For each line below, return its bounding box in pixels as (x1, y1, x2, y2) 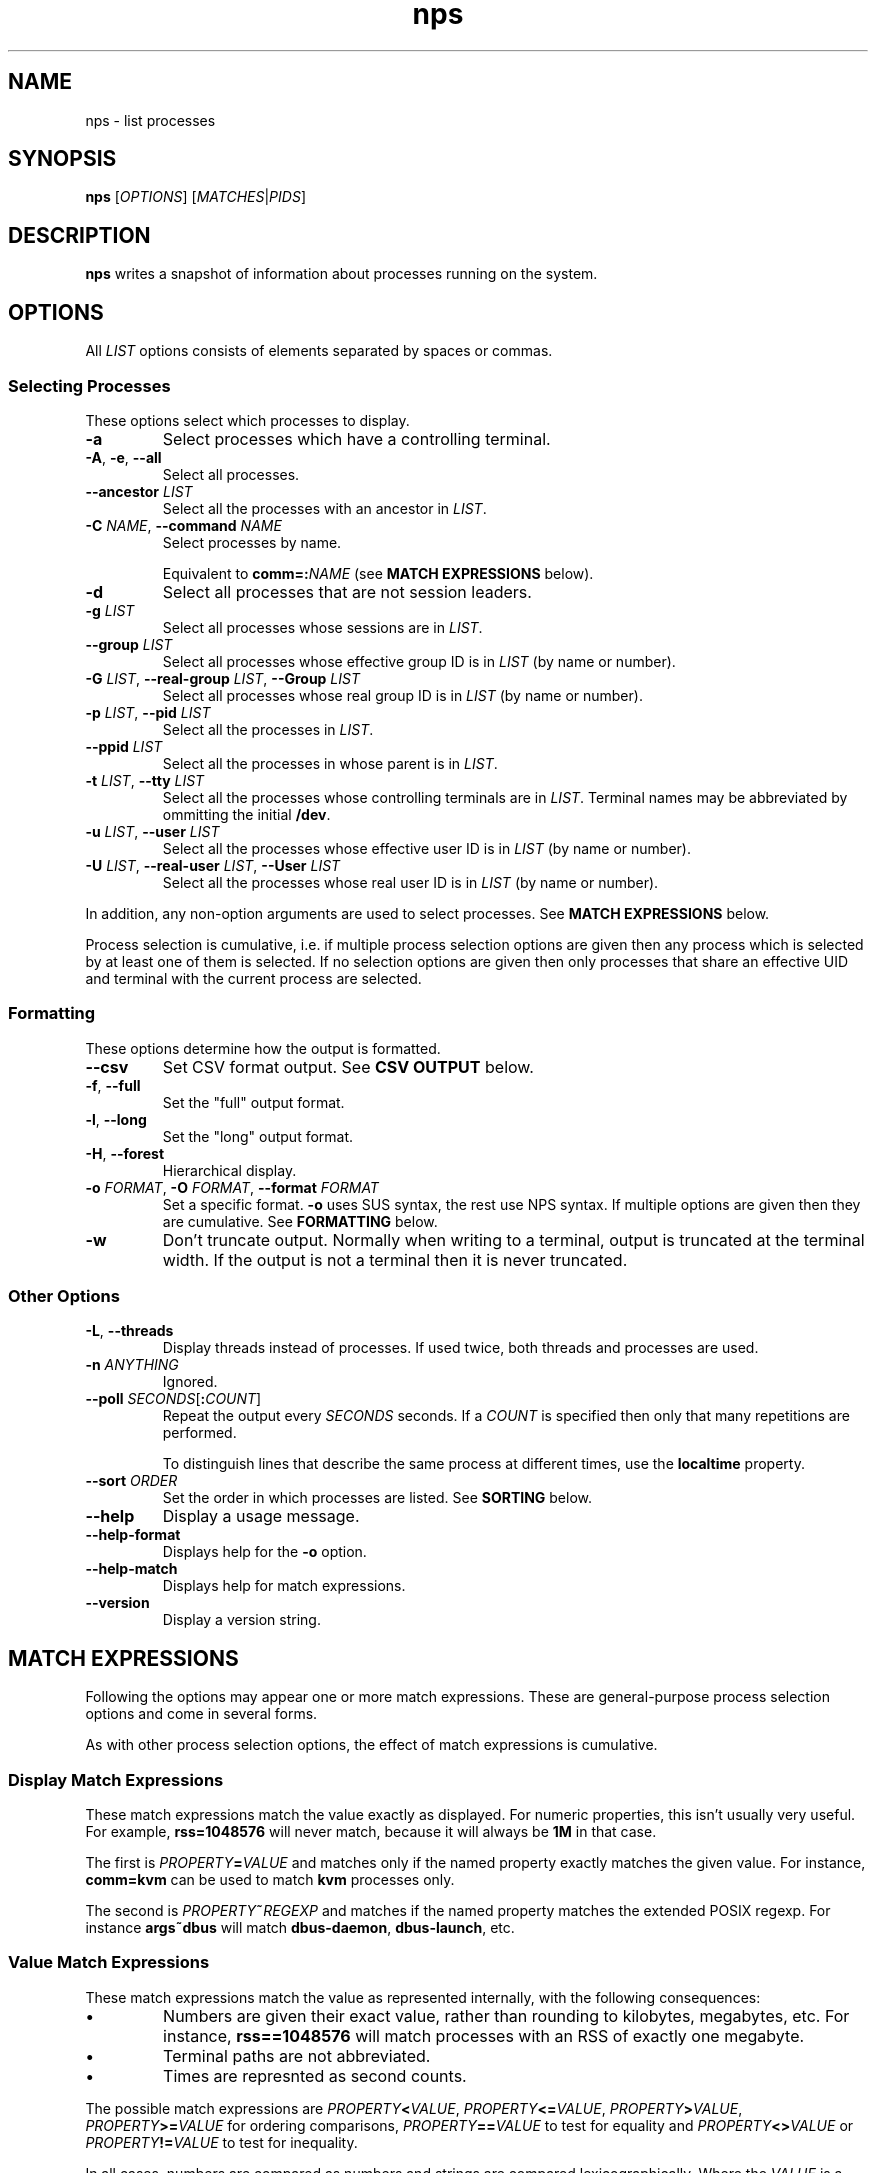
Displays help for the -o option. (162, 1543, 367, 1561)
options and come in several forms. (85, 1705, 318, 1723)
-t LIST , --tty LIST (85, 771, 205, 789)
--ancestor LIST (85, 482, 193, 500)
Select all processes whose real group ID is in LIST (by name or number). (162, 686, 643, 704)
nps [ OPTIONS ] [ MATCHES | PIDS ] (85, 188, 306, 206)
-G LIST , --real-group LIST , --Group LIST (85, 669, 360, 687)
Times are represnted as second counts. (163, 2065, 467, 2086)
